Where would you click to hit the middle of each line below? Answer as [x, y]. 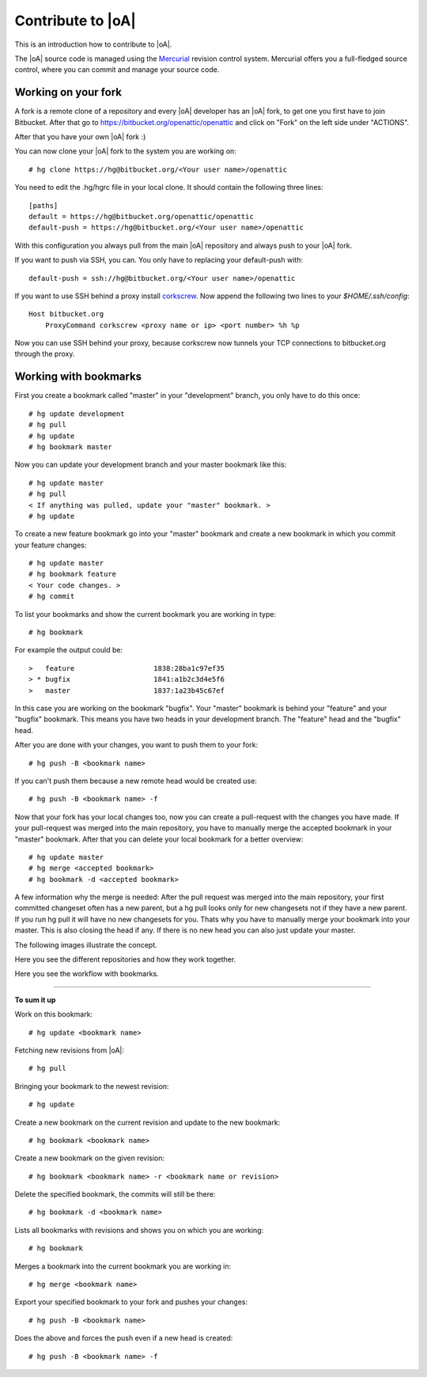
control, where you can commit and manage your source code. [117, 70]
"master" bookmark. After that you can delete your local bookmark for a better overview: [159, 839]
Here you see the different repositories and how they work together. [125, 959]
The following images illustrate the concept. [86, 944]
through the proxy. [45, 354]
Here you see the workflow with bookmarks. [87, 974]
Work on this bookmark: [54, 1014]
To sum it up [35, 1000]
